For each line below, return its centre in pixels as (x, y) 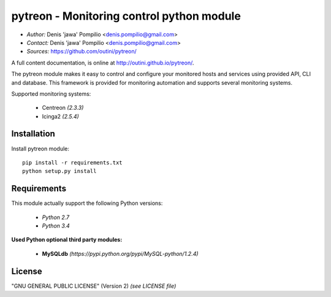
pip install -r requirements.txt (72, 162)
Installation (33, 134)
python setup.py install (59, 171)
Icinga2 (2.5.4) (60, 116)
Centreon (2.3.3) (63, 108)
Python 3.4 (56, 226)
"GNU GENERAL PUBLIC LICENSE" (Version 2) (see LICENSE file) (94, 286)
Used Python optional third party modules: (67, 240)
